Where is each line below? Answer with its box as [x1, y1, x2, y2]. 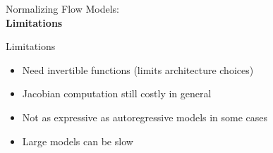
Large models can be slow [22, 133, 133, 148]
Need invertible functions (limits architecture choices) [22, 62, 254, 77]
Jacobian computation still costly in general [22, 86, 212, 101]
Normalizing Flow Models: [6, 1, 119, 16]
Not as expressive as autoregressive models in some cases [22, 109, 268, 124]
